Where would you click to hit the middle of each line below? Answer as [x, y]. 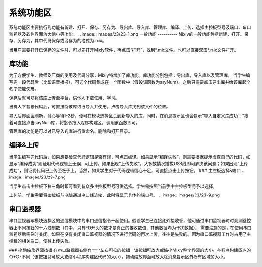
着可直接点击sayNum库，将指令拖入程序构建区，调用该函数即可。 [75, 122]
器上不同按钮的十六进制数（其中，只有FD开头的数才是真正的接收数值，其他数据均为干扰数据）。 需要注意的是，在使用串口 [130, 227]
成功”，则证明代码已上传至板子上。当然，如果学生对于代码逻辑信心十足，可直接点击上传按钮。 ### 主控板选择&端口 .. [127, 171]
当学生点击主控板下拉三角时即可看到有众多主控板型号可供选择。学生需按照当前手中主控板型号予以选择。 [113, 186]
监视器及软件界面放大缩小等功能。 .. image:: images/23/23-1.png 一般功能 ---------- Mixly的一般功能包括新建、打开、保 [129, 34]
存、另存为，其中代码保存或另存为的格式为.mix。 [58, 41]
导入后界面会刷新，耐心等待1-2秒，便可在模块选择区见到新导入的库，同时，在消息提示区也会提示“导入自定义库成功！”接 [129, 116]
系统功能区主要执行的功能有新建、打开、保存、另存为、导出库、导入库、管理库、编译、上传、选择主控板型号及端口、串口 [130, 27]
